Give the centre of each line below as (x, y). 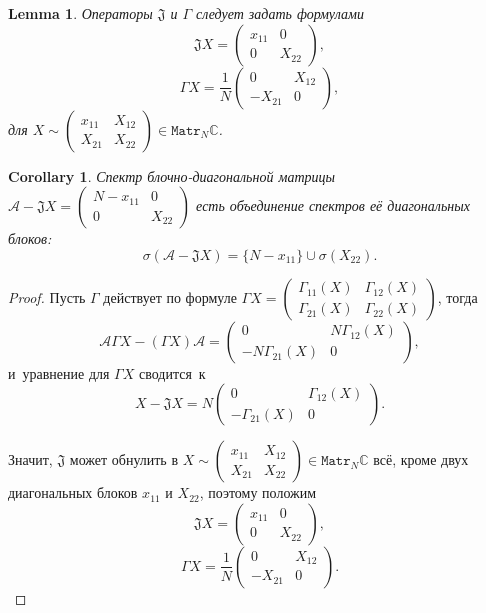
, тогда (457, 296)
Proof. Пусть (47, 296)
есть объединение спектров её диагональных (333, 205)
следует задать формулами (280, 13)
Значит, (30, 459)
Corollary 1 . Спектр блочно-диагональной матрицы (171, 175)
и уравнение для (59, 372)
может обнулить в (124, 459)
